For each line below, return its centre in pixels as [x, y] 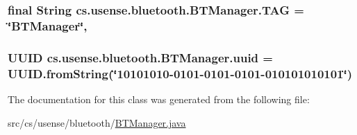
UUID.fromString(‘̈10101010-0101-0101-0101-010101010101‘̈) [180, 73]
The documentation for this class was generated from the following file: [159, 99]
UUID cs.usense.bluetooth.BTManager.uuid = [140, 57]
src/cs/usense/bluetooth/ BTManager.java [97, 122]
